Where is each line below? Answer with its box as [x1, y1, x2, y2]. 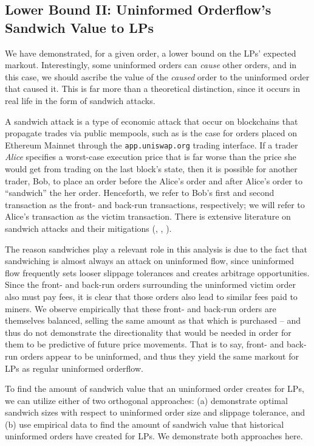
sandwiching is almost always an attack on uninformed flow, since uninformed [5, 254, 295, 267]
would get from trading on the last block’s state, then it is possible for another [5, 162, 298, 175]
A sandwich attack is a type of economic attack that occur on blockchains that [5, 114, 298, 127]
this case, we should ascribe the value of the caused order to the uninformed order [5, 70, 310, 83]
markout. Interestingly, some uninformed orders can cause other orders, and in [5, 58, 297, 71]
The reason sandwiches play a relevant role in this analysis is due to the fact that [5, 242, 308, 255]
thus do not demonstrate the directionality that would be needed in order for [5, 326, 292, 338]
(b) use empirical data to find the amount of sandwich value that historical [5, 417, 284, 430]
